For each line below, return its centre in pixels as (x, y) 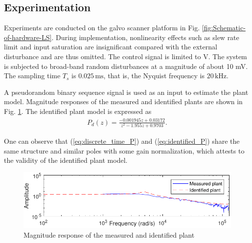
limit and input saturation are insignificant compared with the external (111, 47)
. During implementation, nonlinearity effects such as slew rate (145, 37)
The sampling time (32, 76)
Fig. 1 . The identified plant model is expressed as (78, 111)
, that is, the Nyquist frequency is (154, 76)
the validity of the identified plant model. (66, 160)
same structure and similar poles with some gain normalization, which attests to (124, 150)
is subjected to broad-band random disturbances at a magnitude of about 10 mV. (126, 66)
